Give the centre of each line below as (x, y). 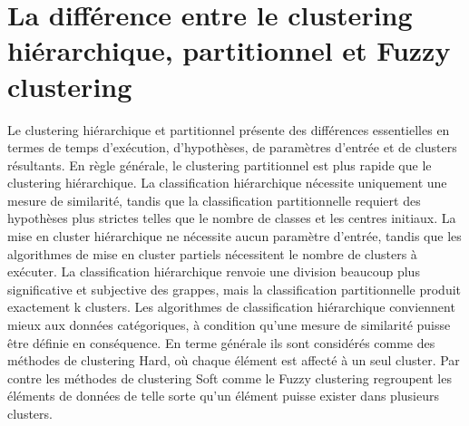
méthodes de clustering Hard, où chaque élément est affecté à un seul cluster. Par (234, 360)
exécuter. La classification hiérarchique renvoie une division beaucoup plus (214, 271)
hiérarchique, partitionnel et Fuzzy (229, 50)
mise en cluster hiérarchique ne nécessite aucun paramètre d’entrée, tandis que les (234, 236)
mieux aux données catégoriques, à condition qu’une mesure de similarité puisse (229, 325)
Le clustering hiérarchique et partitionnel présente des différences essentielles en (229, 129)
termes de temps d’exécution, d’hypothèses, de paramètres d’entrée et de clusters (232, 147)
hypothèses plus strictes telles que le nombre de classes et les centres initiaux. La (232, 218)
